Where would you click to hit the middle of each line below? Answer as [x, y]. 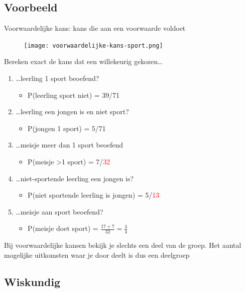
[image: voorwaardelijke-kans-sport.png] [94, 45]
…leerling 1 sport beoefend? [57, 78]
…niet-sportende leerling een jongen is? [75, 178]
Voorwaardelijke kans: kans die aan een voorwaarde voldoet [95, 28]
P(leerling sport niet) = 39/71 [73, 95]
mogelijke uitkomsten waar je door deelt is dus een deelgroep [97, 255]
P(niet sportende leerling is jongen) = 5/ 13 [93, 195]
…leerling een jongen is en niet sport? [72, 111]
